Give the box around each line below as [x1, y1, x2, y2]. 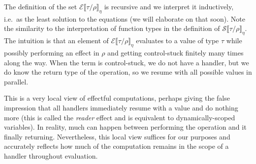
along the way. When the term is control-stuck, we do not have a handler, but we [4, 57, 249, 67]
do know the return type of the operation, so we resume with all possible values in [4, 67, 252, 77]
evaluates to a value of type [136, 35, 219, 46]
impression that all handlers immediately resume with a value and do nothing [4, 102, 238, 112]
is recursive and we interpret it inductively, [104, 1, 234, 11]
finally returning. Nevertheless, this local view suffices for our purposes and [4, 131, 230, 141]
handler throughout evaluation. [4, 150, 98, 161]
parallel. [4, 76, 29, 86]
